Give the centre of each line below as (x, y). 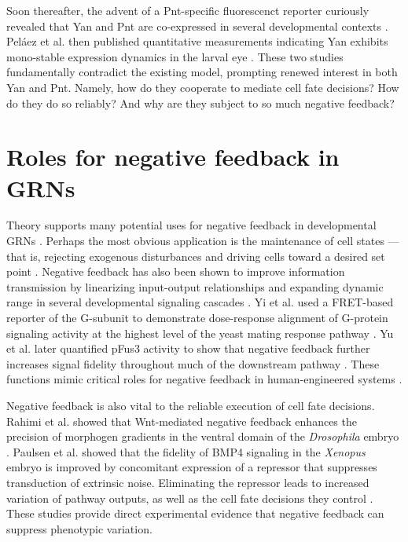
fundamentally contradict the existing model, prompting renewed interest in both (202, 72)
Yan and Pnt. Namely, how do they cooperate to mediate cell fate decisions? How (203, 87)
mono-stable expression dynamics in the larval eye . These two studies (175, 56)
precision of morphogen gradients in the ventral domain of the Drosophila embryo (203, 436)
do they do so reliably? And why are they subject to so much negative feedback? (200, 103)
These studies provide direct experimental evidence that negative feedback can (195, 513)
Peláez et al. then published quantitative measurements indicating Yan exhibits (197, 41)
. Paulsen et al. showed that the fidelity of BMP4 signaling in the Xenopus (186, 451)
